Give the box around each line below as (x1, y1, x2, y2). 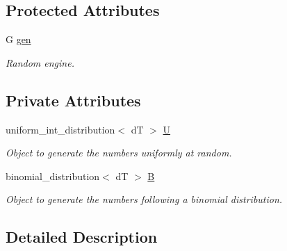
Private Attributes (6, 89, 141, 111)
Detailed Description (6, 226, 158, 248)
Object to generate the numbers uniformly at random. (6, 145, 232, 160)
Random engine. (6, 55, 74, 70)
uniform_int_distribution (6, 122, 115, 136)
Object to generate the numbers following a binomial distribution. (6, 192, 283, 207)
